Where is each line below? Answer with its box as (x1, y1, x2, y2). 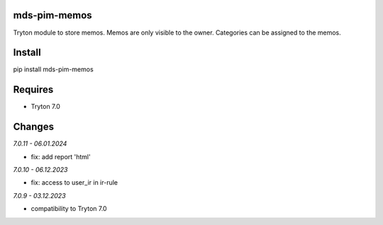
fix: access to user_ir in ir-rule (30, 178, 118, 187)
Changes (13, 121, 55, 133)
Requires (13, 83, 54, 96)
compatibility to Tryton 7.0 (30, 204, 107, 213)
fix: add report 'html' (30, 152, 91, 161)
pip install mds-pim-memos (13, 65, 94, 74)
